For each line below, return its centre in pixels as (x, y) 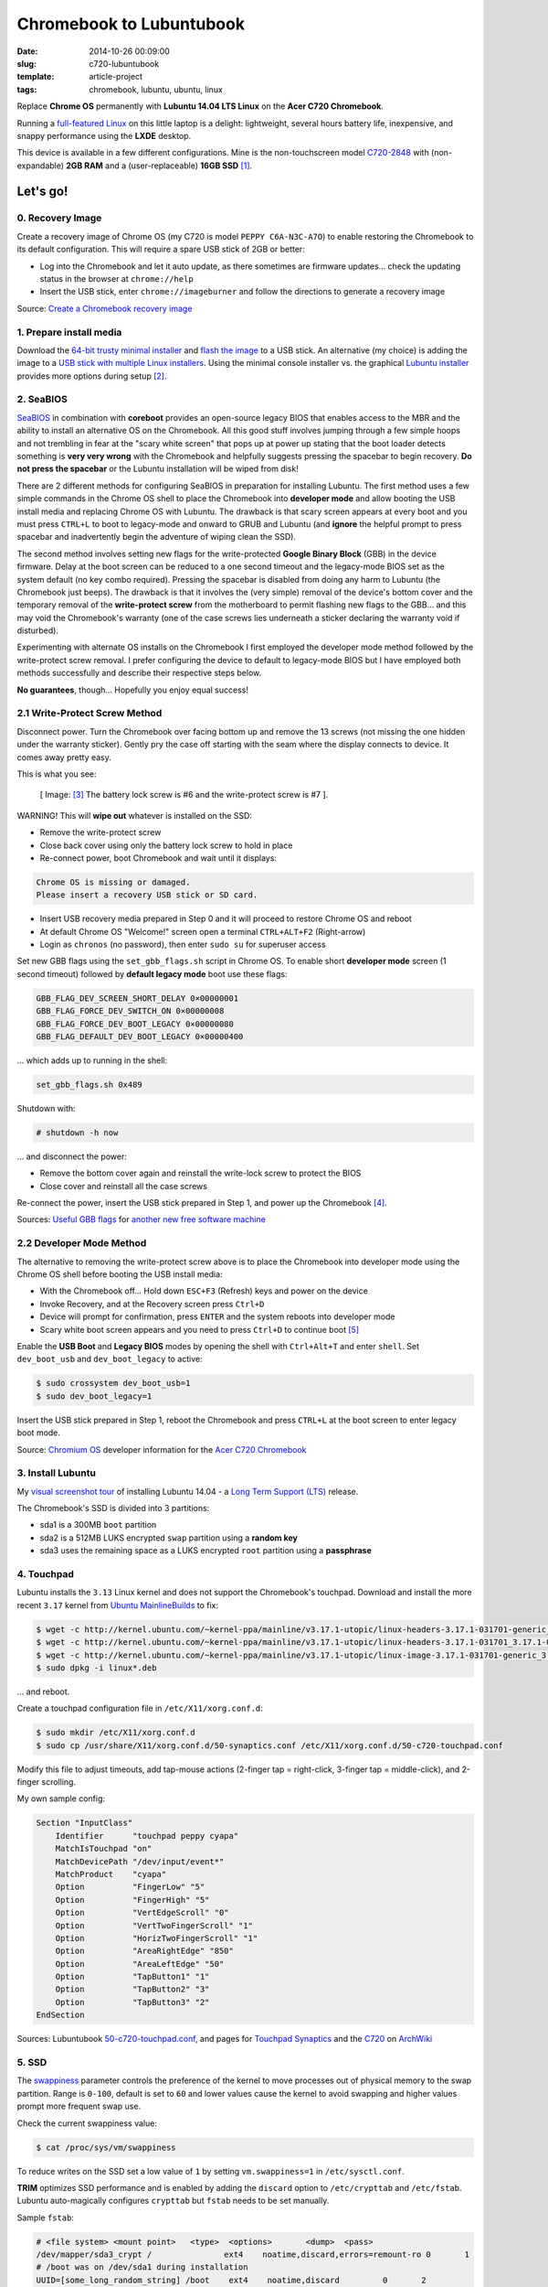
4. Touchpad (46, 1573)
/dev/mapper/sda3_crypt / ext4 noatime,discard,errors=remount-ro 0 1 (253, 2255)
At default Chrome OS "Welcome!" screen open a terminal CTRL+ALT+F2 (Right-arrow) (203, 931)
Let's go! (42, 192)
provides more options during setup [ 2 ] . (92, 376)
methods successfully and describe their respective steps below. (139, 673)
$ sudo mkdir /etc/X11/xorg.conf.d (116, 1733)
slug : (26, 63)
